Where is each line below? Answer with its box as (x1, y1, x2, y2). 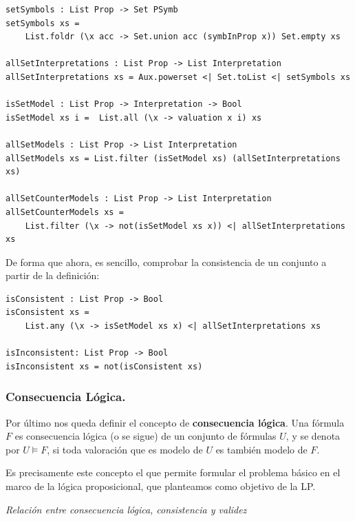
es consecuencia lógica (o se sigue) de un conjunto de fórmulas (14, 429, 277, 443)
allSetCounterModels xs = (6, 207, 124, 217)
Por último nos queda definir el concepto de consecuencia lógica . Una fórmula (6, 415, 345, 429)
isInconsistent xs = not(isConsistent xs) (6, 361, 203, 371)
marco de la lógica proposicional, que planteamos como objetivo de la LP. (6, 479, 316, 493)
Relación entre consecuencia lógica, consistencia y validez (6, 502, 247, 516)
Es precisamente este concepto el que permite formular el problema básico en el (6, 465, 341, 480)
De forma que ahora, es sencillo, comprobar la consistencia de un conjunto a (6, 254, 327, 269)
